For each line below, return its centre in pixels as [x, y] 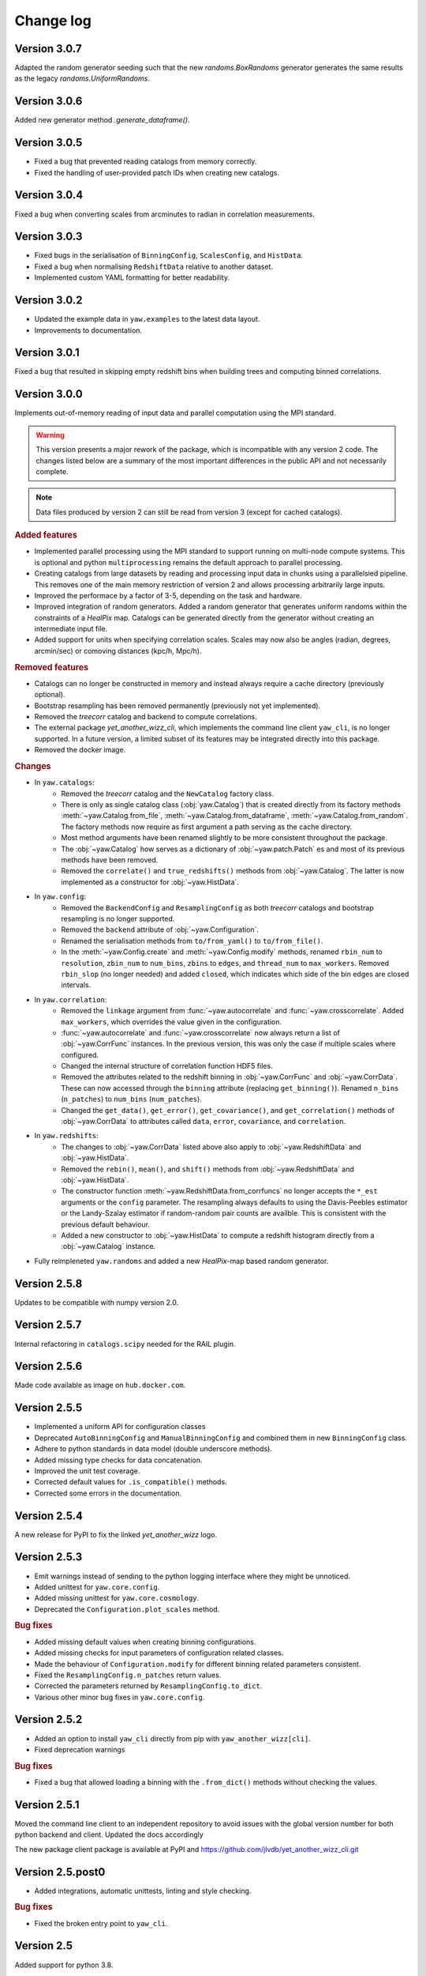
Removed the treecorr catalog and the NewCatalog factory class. [168, 794]
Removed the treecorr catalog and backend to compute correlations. [146, 717]
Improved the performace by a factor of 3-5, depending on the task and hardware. [168, 595]
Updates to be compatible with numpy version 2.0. [97, 1302]
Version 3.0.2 [49, 300]
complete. [52, 471]
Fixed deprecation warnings [80, 1749]
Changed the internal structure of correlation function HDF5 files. [167, 1066]
